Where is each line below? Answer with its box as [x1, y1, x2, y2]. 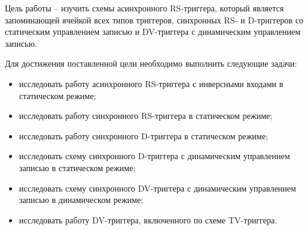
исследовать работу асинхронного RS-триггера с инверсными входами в [19, 77, 283, 89]
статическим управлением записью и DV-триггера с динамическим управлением [5, 25, 301, 38]
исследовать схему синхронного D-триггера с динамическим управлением [19, 150, 291, 162]
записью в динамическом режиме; [19, 193, 143, 206]
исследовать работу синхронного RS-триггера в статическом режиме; [19, 109, 272, 122]
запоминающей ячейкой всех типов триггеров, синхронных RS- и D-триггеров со [5, 13, 304, 26]
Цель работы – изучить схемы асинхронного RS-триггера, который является [5, 2, 284, 14]
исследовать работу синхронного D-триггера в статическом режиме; [19, 129, 268, 142]
